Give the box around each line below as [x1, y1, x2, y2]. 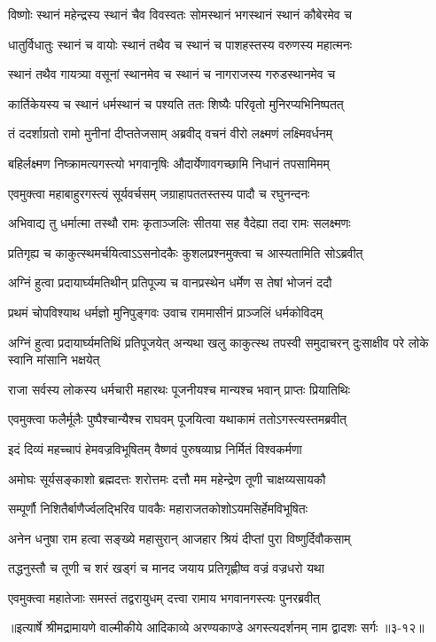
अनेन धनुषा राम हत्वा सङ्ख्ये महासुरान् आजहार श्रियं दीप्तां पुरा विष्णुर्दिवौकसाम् [8, 528, 351, 547]
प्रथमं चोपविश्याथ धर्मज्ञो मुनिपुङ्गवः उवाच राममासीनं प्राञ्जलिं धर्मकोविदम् [8, 302, 323, 321]
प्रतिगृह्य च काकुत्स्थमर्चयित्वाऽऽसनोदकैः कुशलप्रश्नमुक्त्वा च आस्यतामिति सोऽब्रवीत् [8, 243, 363, 262]
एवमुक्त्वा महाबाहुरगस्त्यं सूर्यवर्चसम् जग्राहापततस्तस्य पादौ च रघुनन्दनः [8, 184, 310, 202]
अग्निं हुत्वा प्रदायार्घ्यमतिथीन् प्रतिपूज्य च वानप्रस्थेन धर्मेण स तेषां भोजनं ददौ [8, 273, 332, 292]
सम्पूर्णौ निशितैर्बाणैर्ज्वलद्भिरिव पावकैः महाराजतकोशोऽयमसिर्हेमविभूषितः [8, 499, 308, 518]
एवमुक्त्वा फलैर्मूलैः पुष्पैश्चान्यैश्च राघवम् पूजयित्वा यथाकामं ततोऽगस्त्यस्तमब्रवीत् [8, 410, 346, 428]
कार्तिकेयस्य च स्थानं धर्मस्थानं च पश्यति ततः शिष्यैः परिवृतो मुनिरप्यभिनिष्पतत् [8, 94, 344, 113]
